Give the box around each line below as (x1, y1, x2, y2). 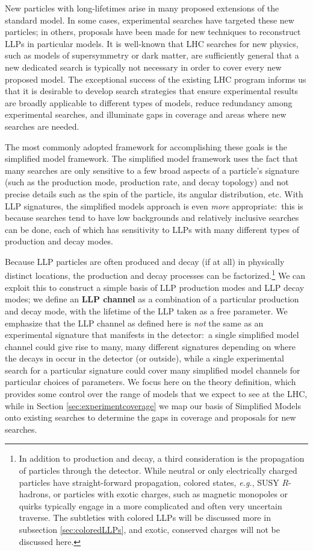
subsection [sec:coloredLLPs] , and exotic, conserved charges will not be (19, 523, 280, 535)
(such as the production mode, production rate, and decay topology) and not (5, 176, 289, 188)
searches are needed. (5, 119, 79, 132)
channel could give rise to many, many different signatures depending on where (5, 340, 296, 352)
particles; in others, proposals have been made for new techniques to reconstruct (5, 25, 301, 38)
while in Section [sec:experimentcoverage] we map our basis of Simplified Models (5, 399, 301, 412)
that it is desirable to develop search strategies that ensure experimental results (5, 84, 298, 97)
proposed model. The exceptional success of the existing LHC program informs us (5, 72, 306, 85)
